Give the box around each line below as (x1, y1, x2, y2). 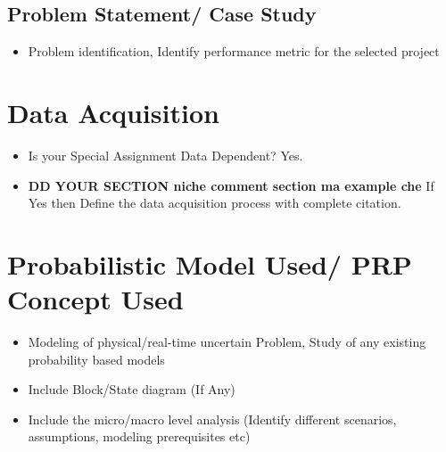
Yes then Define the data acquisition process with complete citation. (28, 193, 401, 212)
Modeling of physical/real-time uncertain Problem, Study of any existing (28, 333, 426, 351)
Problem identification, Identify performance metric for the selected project (28, 42, 440, 61)
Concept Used (7, 281, 184, 317)
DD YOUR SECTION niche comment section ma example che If (28, 176, 434, 194)
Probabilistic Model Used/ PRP (7, 245, 412, 282)
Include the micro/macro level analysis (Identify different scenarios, (28, 409, 397, 428)
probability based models (28, 349, 165, 368)
